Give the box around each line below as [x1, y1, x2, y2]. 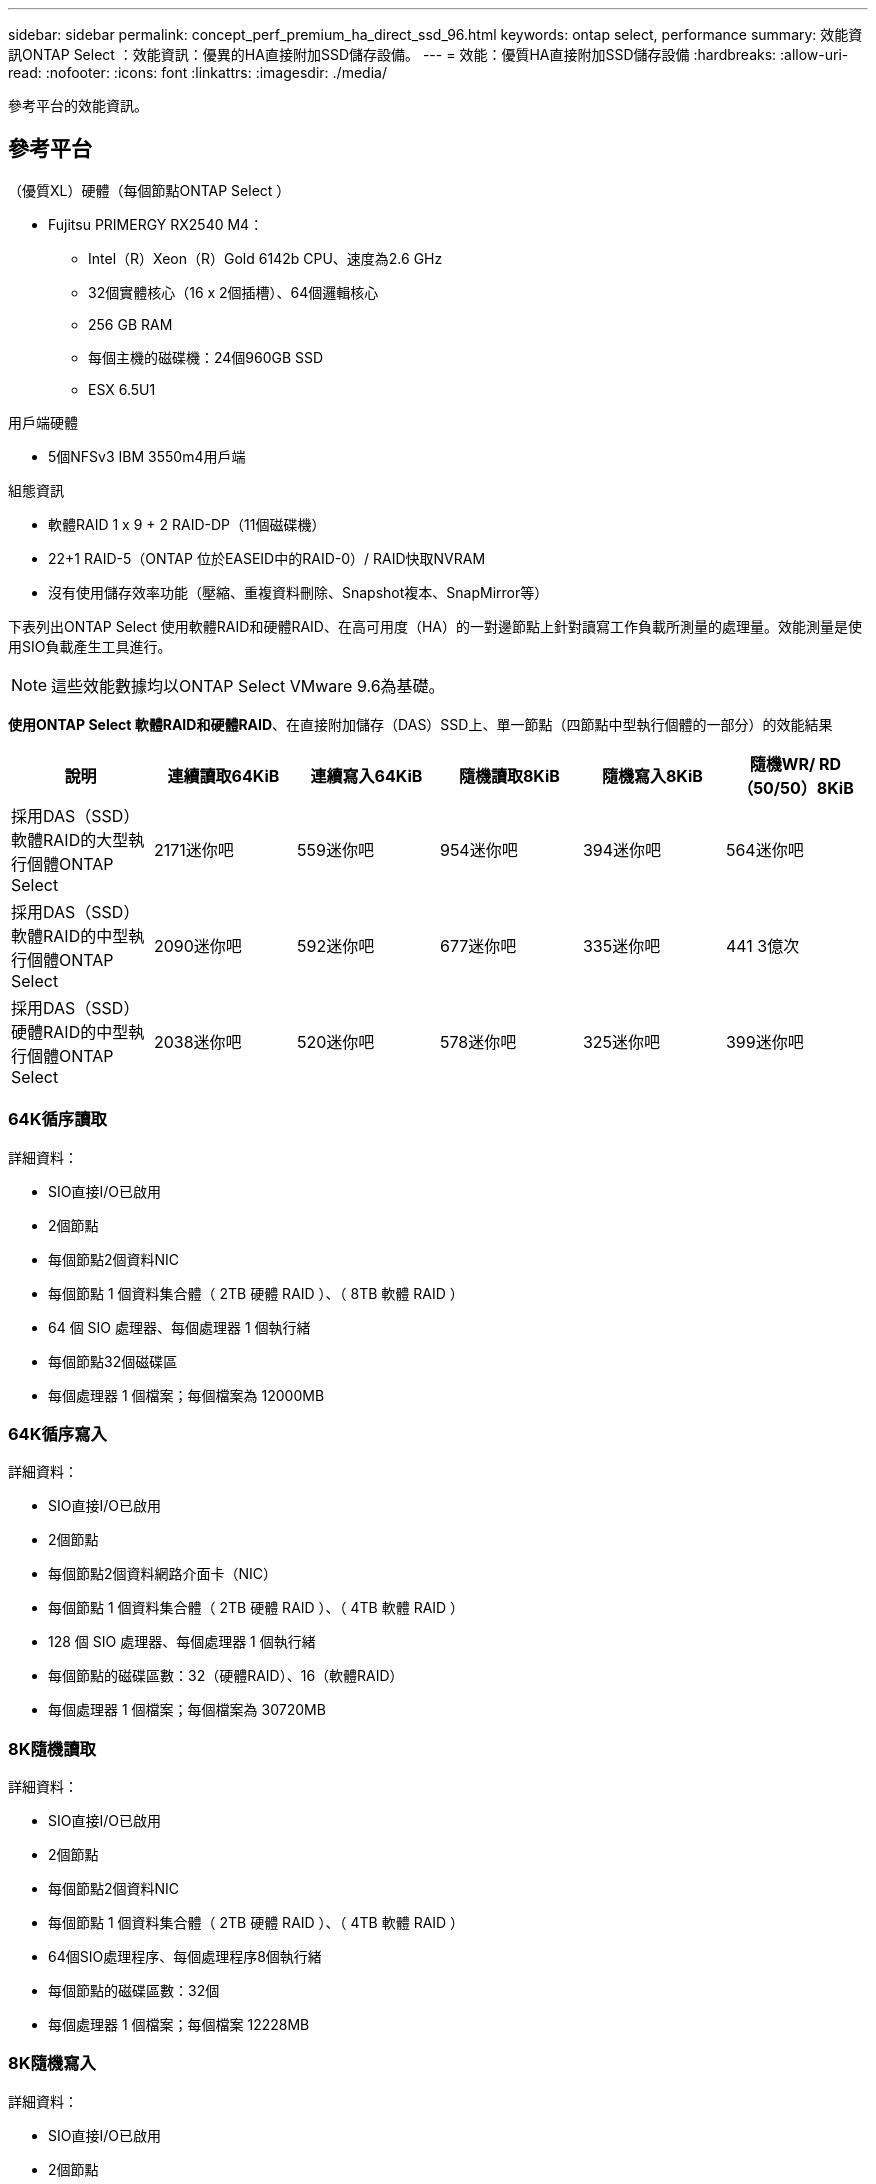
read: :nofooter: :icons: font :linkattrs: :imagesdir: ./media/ [8, 64, 387, 81]
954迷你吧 [439, 839, 518, 860]
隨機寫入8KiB [601, 765, 703, 786]
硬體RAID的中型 [11, 1021, 129, 1042]
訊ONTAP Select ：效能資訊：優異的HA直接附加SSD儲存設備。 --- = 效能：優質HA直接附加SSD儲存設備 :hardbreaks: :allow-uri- [8, 46, 849, 63]
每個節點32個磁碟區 [48, 1352, 178, 1370]
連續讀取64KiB [167, 765, 280, 786]
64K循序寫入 [8, 1423, 107, 1444]
